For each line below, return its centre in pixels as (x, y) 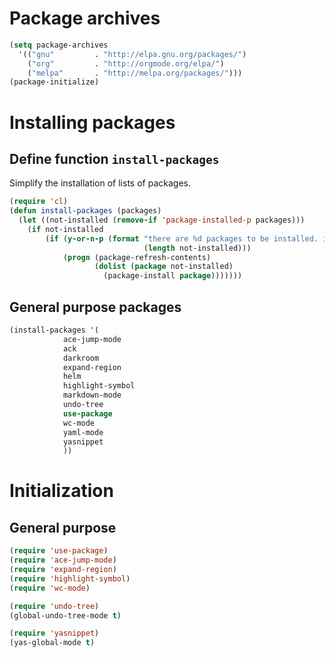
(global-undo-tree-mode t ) (65, 615)
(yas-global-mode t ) (52, 643)
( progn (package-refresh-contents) (137, 257)
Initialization (61, 491)
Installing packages (92, 122)
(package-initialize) (54, 82)
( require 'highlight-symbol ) (70, 578)
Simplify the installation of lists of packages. (100, 183)
